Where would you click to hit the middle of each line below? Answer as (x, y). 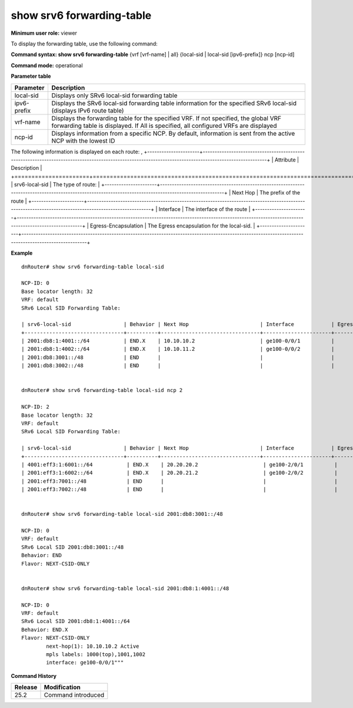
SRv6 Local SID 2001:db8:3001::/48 (73, 547)
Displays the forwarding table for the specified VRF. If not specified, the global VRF (166, 118)
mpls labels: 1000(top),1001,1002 (96, 654)
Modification (62, 687)
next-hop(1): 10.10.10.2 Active (93, 646)
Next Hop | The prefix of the (266, 193)
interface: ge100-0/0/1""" (85, 663)
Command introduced (74, 695)
